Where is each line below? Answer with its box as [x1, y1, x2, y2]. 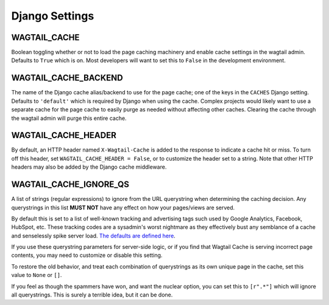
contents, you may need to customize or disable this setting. [11, 251, 163, 259]
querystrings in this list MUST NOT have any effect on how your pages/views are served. [11, 204, 235, 211]
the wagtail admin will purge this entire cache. [11, 114, 127, 122]
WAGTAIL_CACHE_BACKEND [11, 73, 123, 83]
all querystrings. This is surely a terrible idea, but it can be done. [11, 291, 173, 298]
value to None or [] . [11, 272, 62, 279]
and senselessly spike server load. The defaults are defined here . [11, 232, 176, 239]
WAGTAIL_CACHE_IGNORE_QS [11, 180, 130, 190]
